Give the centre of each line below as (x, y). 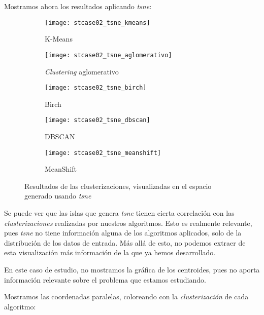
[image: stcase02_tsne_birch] (96, 88)
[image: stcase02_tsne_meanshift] (103, 153)
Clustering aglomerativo (82, 71)
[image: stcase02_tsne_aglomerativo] (108, 55)
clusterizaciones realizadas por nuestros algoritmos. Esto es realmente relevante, (128, 223)
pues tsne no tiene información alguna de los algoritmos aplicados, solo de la (123, 233)
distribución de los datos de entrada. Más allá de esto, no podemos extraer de (125, 242)
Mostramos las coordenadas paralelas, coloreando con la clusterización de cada (126, 297)
